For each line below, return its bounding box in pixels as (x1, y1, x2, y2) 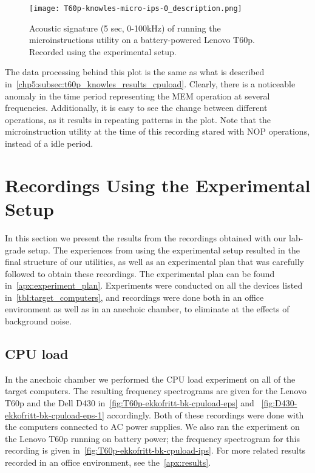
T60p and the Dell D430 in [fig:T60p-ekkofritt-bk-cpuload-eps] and (5, 397, 254, 409)
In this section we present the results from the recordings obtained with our (5, 231, 286, 244)
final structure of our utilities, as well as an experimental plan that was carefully (5, 255, 304, 268)
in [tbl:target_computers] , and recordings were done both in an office (5, 290, 264, 303)
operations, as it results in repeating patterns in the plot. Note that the (5, 113, 271, 126)
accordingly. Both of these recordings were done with (107, 408, 304, 421)
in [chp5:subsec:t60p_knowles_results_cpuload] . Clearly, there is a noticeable (5, 78, 296, 90)
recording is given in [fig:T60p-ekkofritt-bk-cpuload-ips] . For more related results (5, 444, 306, 457)
